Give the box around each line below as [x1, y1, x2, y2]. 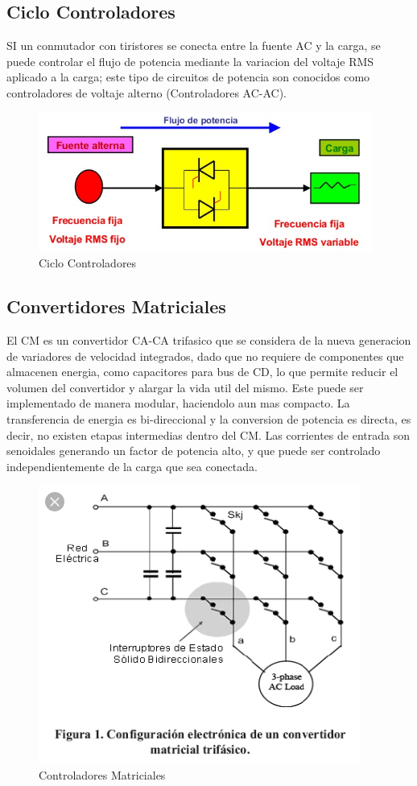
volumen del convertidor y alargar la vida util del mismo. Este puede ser [6, 379, 364, 395]
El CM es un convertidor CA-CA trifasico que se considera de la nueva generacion [6, 331, 411, 348]
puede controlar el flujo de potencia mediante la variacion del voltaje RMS [6, 52, 374, 69]
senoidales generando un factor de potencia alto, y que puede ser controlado [6, 442, 381, 459]
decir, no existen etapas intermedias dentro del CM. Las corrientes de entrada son [6, 426, 410, 443]
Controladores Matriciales [39, 766, 166, 783]
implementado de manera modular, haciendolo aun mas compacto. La [6, 395, 350, 412]
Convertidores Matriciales [6, 294, 226, 319]
